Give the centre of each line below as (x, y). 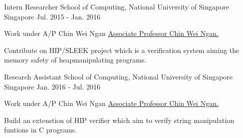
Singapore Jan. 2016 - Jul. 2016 (52, 86)
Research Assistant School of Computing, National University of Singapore (119, 76)
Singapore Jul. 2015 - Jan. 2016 (52, 16)
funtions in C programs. (40, 130)
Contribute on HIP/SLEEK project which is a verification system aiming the (122, 50)
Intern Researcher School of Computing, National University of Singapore (117, 6)
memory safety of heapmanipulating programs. (75, 60)
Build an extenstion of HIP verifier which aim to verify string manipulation (119, 120)
